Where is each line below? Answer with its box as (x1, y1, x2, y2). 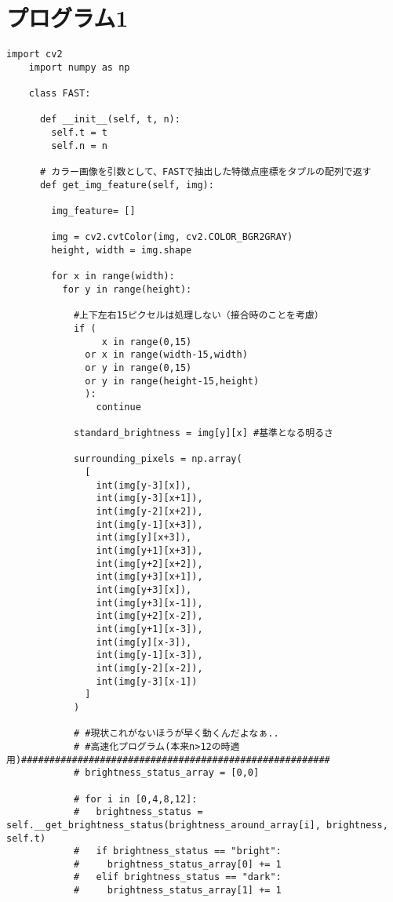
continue (96, 401, 141, 413)
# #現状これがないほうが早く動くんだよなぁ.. (73, 728, 279, 740)
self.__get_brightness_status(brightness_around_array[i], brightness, (6, 819, 388, 831)
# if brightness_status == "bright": (73, 846, 282, 857)
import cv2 (6, 49, 63, 60)
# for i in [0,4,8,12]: (73, 793, 198, 805)
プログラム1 (6, 2, 129, 34)
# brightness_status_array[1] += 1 (73, 885, 282, 897)
